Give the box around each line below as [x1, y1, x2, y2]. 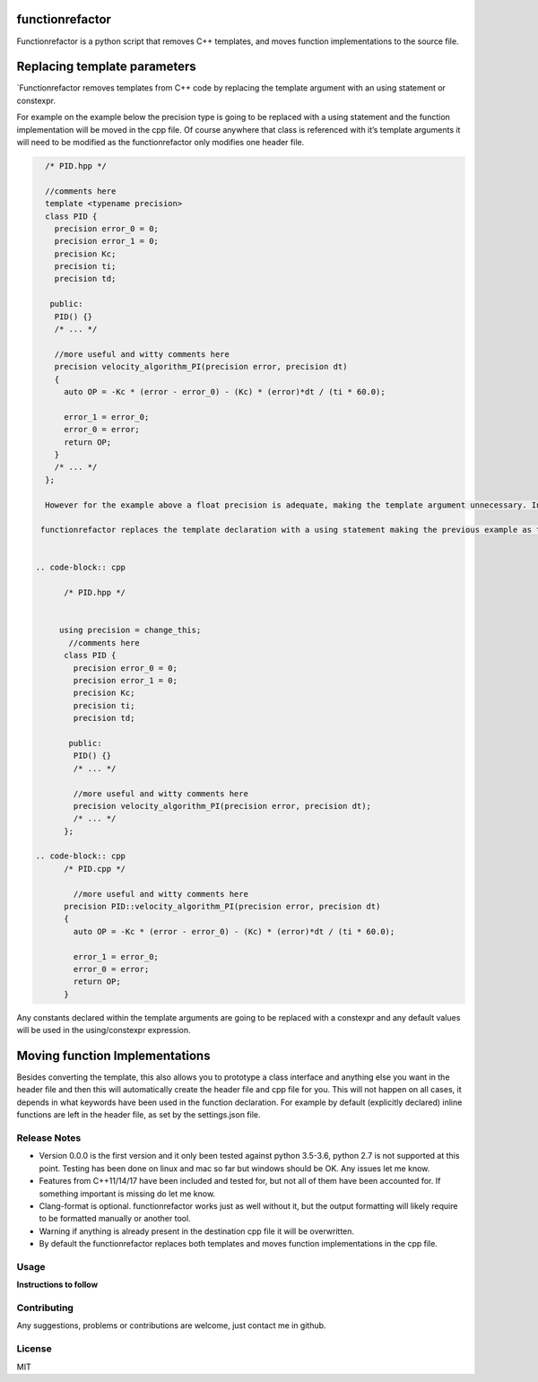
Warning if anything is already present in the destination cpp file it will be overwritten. [39, 1225, 354, 1237]
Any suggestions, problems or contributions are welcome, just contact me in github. [16, 1320, 326, 1331]
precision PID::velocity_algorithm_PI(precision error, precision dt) [64, 901, 381, 912]
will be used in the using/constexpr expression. [16, 1025, 191, 1036]
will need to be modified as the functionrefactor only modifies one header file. [16, 136, 305, 147]
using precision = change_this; [58, 625, 202, 636]
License [16, 1343, 53, 1355]
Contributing [16, 1301, 74, 1314]
